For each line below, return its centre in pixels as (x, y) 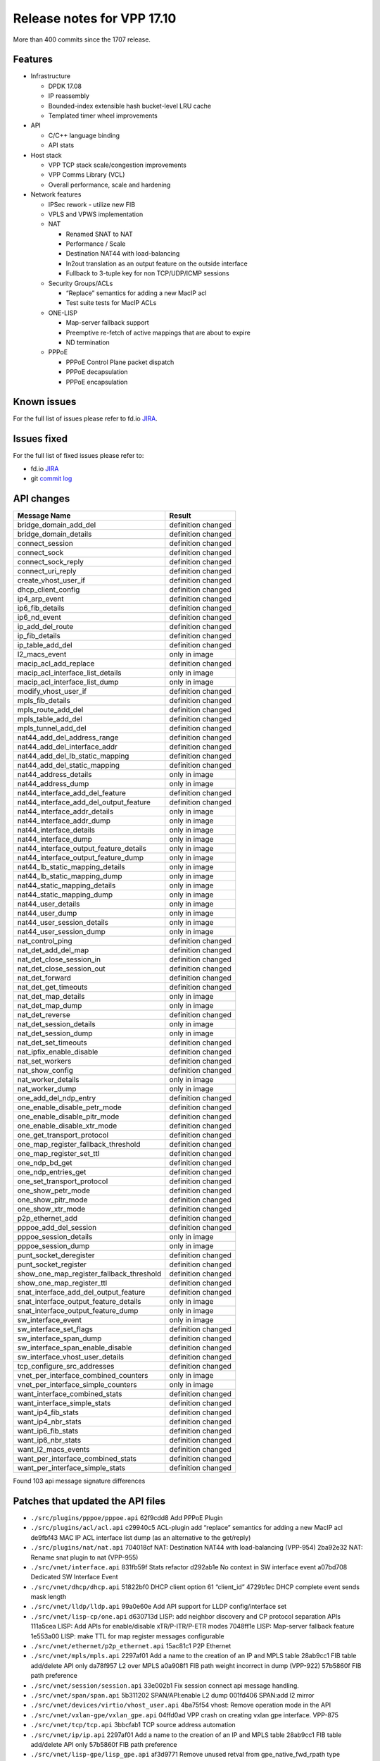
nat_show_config (45, 1071)
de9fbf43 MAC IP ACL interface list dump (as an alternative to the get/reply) (141, 1537)
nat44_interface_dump (55, 840)
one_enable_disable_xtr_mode (67, 1126)
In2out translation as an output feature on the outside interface (157, 263)
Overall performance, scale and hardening (109, 185)
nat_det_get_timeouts (52, 988)
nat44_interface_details (56, 830)
